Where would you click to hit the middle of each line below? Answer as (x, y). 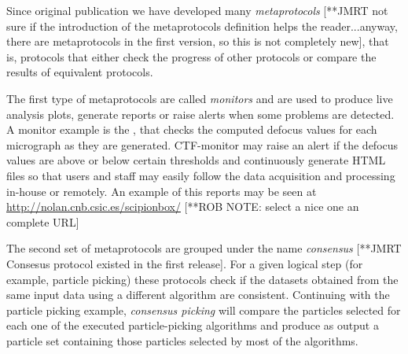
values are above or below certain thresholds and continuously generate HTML (196, 160)
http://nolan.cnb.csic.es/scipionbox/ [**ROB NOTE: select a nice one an (183, 206)
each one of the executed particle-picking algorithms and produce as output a (193, 325)
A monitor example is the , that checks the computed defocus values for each (192, 129)
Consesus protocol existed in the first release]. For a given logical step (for (185, 263)
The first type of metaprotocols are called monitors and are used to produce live (200, 98)
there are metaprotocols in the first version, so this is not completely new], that (198, 41)
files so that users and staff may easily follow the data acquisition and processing (201, 175)
